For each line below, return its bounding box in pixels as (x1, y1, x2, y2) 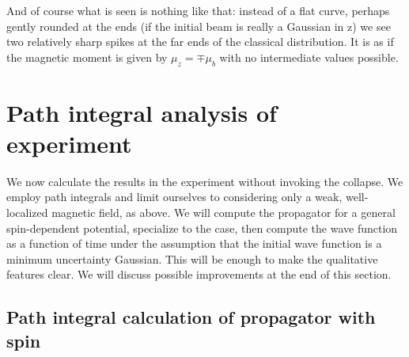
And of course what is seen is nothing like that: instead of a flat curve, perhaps (6, 2, 390, 18)
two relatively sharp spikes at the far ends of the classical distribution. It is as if (6, 33, 394, 50)
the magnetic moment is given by (6, 48, 168, 65)
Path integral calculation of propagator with (6, 305, 376, 329)
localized (6, 204, 48, 221)
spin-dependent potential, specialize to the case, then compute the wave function (6, 219, 398, 236)
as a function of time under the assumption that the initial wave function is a (6, 235, 382, 252)
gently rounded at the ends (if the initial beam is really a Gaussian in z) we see (6, 17, 391, 34)
